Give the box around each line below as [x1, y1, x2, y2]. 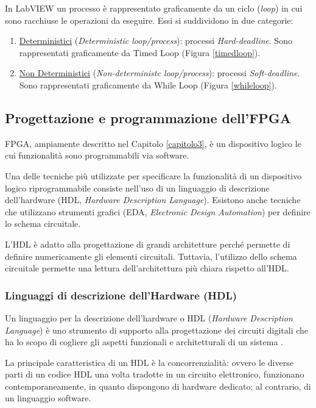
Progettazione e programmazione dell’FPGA [5, 108, 292, 127]
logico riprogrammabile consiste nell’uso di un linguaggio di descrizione [5, 181, 270, 194]
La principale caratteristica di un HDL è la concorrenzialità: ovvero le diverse [5, 356, 293, 368]
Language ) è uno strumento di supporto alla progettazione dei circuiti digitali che [5, 323, 309, 336]
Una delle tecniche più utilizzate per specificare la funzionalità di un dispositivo [5, 169, 302, 182]
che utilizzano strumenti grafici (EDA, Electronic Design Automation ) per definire [5, 205, 311, 218]
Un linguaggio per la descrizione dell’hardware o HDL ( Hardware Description [5, 311, 293, 324]
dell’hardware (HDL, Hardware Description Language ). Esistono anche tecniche [5, 193, 301, 206]
